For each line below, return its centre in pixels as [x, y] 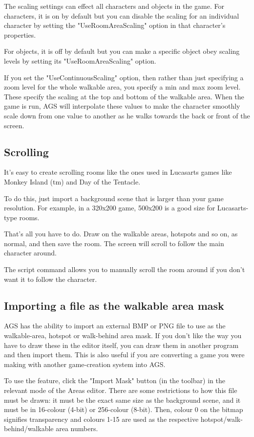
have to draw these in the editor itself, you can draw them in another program [121, 345]
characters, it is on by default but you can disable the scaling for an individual [122, 15]
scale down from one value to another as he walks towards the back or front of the [127, 115]
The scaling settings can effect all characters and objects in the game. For [114, 6]
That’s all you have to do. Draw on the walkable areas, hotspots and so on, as [121, 234]
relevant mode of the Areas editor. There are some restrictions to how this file [121, 390]
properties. [20, 34]
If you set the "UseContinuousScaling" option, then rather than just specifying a [124, 77]
